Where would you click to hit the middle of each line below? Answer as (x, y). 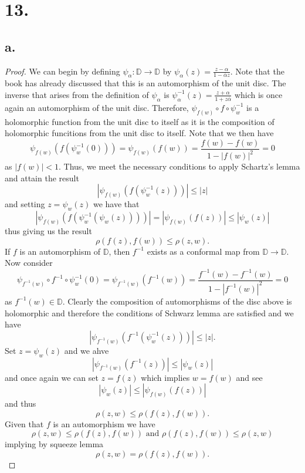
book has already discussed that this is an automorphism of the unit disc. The (145, 83)
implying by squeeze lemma (54, 444)
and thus (21, 403)
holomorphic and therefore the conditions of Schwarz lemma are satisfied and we (149, 312)
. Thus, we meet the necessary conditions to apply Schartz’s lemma (179, 166)
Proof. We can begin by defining (62, 71)
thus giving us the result (48, 231)
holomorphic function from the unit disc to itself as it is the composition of (140, 121)
